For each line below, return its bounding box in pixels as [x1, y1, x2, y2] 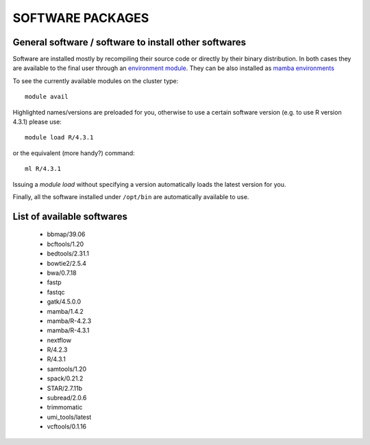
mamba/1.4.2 [47, 307, 84, 315]
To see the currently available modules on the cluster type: [12, 76, 179, 85]
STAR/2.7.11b [47, 384, 82, 392]
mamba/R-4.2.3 [47, 317, 92, 325]
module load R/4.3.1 [25, 134, 94, 141]
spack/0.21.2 [47, 374, 84, 383]
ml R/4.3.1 [25, 165, 62, 173]
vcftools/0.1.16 [47, 422, 87, 431]
